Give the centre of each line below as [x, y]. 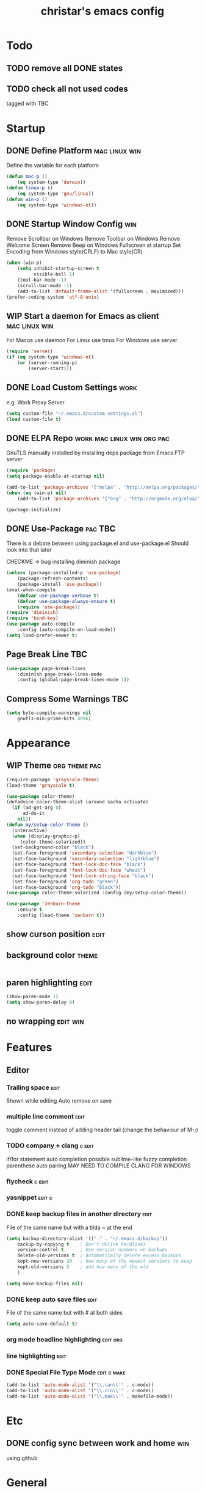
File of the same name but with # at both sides [65, 1313]
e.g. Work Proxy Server [36, 402]
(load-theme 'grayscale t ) [41, 785]
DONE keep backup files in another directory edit [79, 1214]
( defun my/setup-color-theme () [47, 825]
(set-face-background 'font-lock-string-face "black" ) [83, 876]
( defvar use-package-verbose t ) [58, 596]
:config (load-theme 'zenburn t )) [61, 915]
